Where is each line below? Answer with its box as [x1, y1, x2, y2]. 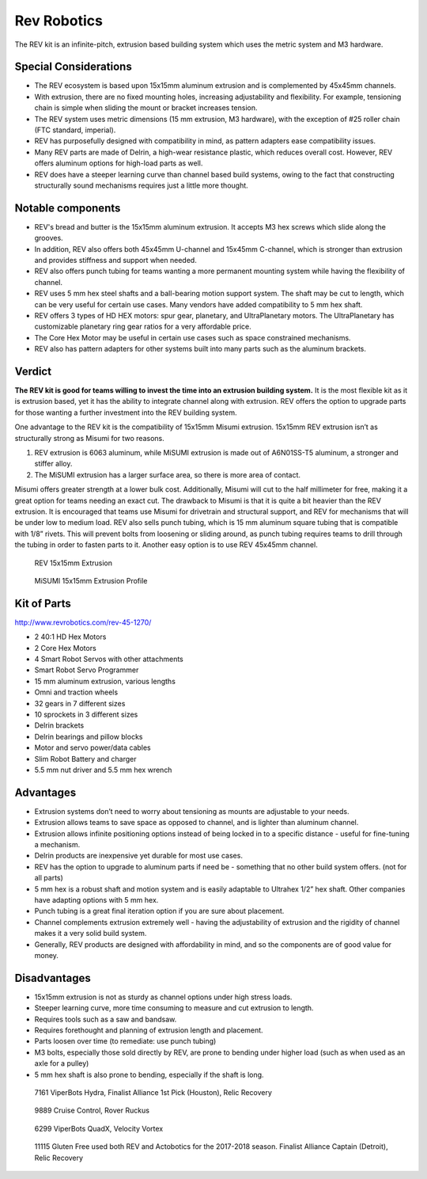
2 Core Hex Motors [34, 643, 96, 652]
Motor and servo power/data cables [34, 743, 152, 752]
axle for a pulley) [34, 1059, 89, 1068]
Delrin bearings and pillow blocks [34, 732, 143, 741]
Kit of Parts [14, 596, 71, 610]
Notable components [14, 201, 121, 215]
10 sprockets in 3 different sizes [34, 709, 138, 719]
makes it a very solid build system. [34, 929, 147, 938]
